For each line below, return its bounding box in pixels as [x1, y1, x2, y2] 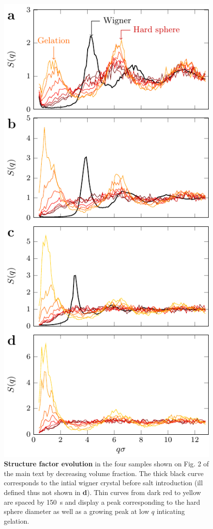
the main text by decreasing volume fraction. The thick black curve [4, 468, 204, 478]
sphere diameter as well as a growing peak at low [4, 506, 150, 516]
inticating [156, 506, 185, 516]
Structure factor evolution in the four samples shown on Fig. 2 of [4, 459, 209, 469]
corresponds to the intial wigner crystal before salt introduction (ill [4, 478, 203, 488]
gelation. [4, 515, 30, 526]
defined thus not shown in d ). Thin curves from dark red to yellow [4, 487, 201, 497]
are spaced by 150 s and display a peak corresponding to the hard [4, 496, 200, 507]
